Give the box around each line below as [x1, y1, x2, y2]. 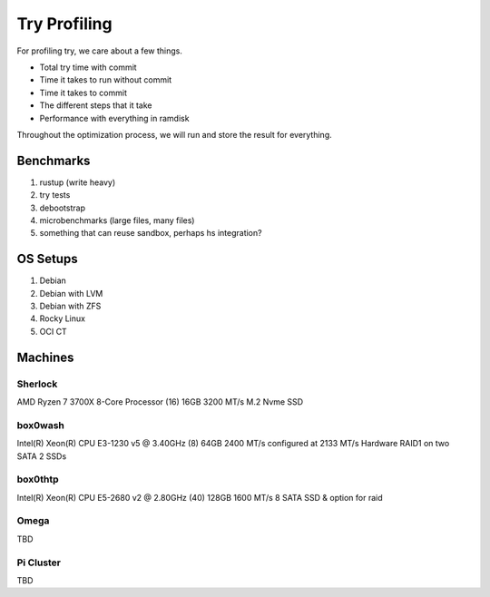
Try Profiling [16, 14, 113, 34]
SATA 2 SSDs [16, 450, 67, 462]
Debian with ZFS [39, 300, 102, 312]
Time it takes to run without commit [39, 74, 172, 85]
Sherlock [16, 377, 58, 390]
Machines [16, 349, 74, 365]
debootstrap [39, 202, 86, 213]
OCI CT [39, 326, 67, 337]
